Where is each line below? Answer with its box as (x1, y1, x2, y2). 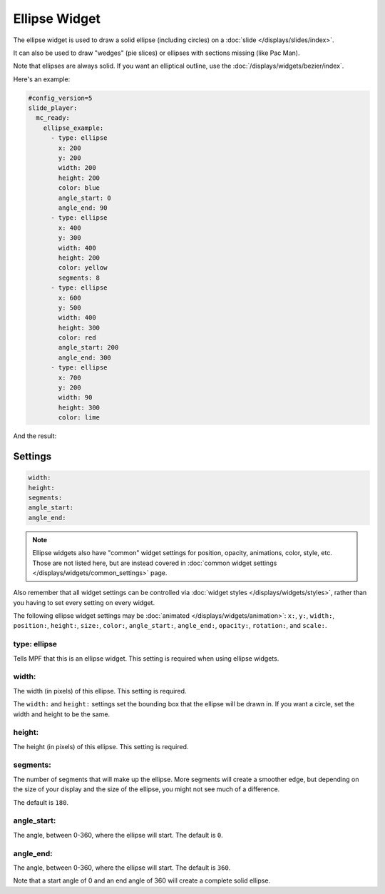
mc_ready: (36, 114, 71, 122)
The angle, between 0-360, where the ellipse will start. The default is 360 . (13, 863, 231, 872)
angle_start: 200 (58, 343, 119, 352)
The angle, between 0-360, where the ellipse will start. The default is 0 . (13, 830, 224, 839)
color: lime (58, 414, 100, 422)
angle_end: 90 (58, 204, 108, 212)
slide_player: (28, 104, 78, 112)
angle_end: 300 (58, 353, 112, 362)
